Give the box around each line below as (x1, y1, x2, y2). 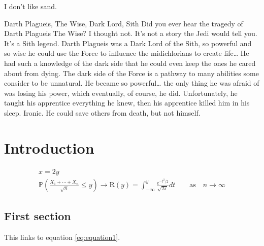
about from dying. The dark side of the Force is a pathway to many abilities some (4, 67, 259, 78)
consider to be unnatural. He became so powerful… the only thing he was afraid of (4, 78, 259, 88)
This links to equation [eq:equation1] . (4, 232, 120, 242)
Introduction (4, 137, 94, 158)
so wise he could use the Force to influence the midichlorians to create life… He (4, 48, 249, 58)
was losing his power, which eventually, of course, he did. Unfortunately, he (4, 87, 238, 98)
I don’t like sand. (4, 1, 57, 11)
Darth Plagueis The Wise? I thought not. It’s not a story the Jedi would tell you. (4, 28, 257, 39)
